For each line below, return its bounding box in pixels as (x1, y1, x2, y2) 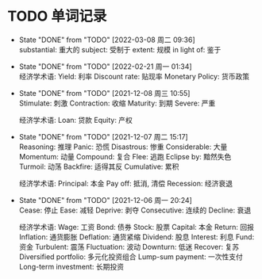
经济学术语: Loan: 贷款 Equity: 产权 (18, 115, 133, 124)
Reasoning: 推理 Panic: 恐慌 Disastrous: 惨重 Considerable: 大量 (18, 142, 228, 151)
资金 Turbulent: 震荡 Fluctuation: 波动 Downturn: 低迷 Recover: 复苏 (18, 242, 240, 251)
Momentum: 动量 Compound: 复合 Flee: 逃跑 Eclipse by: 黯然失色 (18, 151, 232, 161)
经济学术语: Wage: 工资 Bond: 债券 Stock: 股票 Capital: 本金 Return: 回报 (18, 222, 255, 231)
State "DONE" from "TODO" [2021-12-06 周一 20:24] (18, 195, 192, 204)
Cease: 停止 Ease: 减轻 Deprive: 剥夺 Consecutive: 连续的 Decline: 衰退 (18, 205, 252, 215)
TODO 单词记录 (7, 7, 107, 25)
